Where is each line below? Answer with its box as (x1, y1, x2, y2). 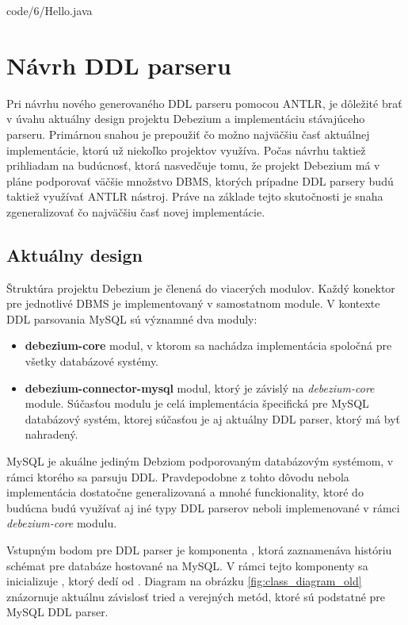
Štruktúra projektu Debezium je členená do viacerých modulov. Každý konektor (6, 279, 395, 296)
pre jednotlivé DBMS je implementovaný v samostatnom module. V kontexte (6, 295, 380, 312)
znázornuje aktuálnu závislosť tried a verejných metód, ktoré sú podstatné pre (6, 588, 386, 604)
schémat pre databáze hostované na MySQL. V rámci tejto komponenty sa (6, 557, 368, 573)
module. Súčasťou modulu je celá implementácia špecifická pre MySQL (25, 395, 369, 412)
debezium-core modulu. (6, 515, 117, 531)
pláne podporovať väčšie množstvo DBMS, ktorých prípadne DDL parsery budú (6, 172, 394, 189)
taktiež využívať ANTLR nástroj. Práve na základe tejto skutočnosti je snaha (6, 188, 383, 205)
